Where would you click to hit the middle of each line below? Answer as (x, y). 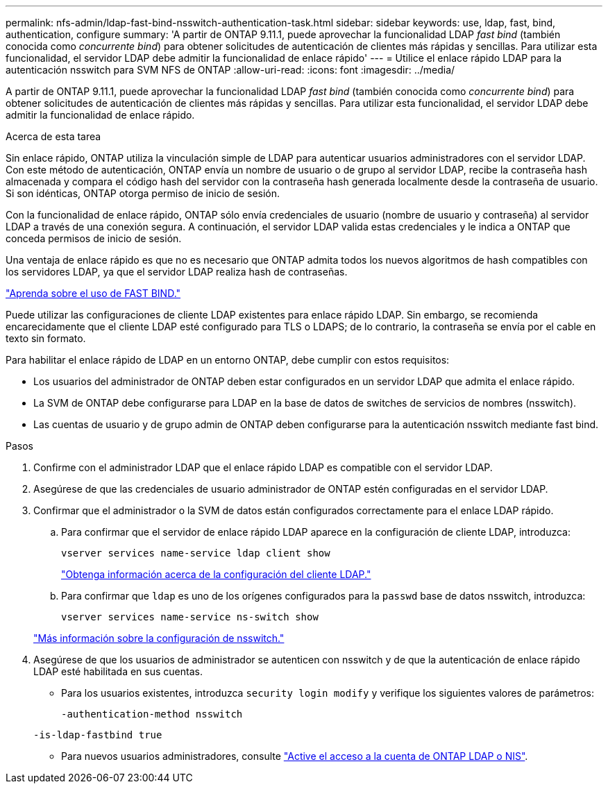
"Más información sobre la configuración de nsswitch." (159, 638)
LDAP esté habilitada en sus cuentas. (118, 671)
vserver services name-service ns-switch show (190, 617)
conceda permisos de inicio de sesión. (94, 238)
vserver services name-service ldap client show (196, 553)
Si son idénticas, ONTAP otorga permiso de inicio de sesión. (143, 193)
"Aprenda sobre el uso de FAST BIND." (93, 293)
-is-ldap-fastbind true (98, 735)
